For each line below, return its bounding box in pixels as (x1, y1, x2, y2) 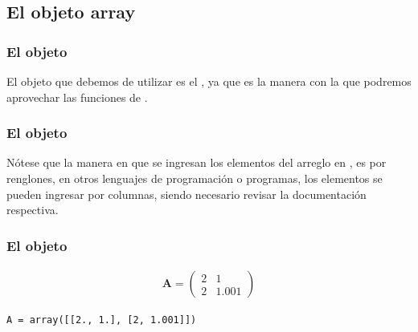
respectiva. (6, 201, 59, 218)
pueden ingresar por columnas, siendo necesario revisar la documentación (6, 185, 367, 202)
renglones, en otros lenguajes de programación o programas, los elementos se (6, 170, 383, 186)
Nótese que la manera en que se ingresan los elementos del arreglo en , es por (6, 154, 387, 171)
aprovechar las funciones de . (6, 88, 148, 105)
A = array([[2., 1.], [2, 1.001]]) (6, 314, 197, 326)
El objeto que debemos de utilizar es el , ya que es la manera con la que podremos (6, 73, 412, 89)
